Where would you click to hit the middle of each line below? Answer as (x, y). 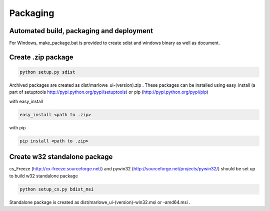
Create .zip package (41, 57)
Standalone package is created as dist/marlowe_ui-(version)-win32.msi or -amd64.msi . (100, 202)
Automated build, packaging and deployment (81, 31)
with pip (17, 127)
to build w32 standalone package (44, 176)
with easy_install (26, 101)
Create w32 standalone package (61, 157)
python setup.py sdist (47, 72)
